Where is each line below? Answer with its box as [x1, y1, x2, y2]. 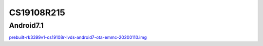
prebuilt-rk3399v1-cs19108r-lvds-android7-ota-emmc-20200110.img [9, 34, 147, 40]
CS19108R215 [9, 7, 65, 18]
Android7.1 [9, 21, 44, 30]
